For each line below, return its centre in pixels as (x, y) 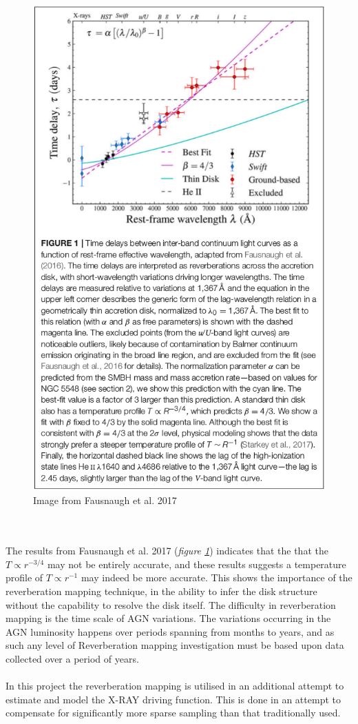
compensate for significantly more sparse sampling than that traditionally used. (173, 713)
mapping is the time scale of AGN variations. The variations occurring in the (168, 618)
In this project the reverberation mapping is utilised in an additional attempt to (175, 686)
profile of (24, 577)
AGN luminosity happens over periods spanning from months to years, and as (170, 631)
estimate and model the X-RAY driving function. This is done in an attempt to (173, 699)
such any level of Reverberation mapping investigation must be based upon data (175, 645)
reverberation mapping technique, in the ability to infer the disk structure (161, 591)
